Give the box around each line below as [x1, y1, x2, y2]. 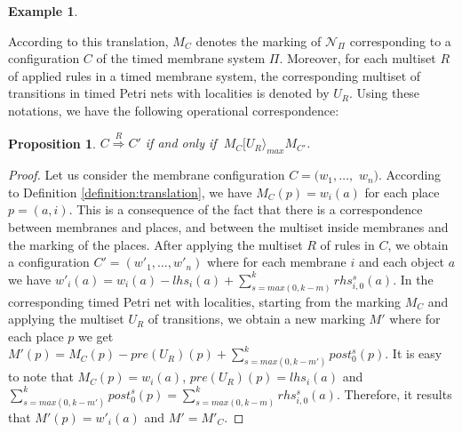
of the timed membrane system [96, 49, 266, 68]
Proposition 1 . [8, 133, 96, 152]
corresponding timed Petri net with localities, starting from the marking [8, 292, 402, 310]
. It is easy [385, 344, 442, 363]
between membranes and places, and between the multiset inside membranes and [8, 217, 449, 236]
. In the [393, 269, 434, 288]
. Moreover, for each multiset [279, 49, 436, 68]
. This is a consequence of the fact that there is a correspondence [68, 200, 423, 219]
